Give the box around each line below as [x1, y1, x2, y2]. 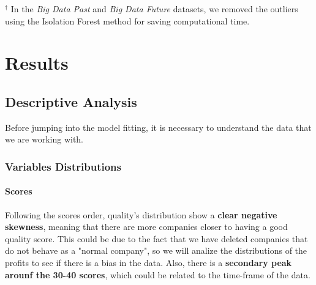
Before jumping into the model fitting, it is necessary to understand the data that [5, 120, 312, 133]
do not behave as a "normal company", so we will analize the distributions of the [5, 244, 307, 257]
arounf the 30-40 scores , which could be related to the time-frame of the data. [5, 268, 310, 281]
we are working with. [5, 133, 84, 146]
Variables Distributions [5, 158, 121, 174]
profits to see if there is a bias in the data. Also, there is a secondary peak [5, 256, 292, 268]
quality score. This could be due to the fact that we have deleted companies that [5, 232, 308, 245]
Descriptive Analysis [5, 92, 137, 111]
